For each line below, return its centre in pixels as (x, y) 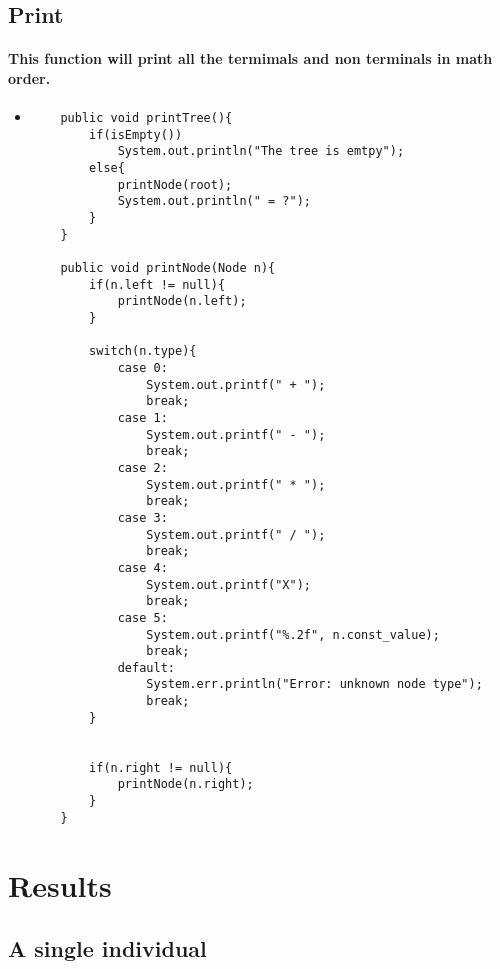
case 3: (142, 517)
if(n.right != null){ (161, 767)
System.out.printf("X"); (228, 584)
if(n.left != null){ (157, 284)
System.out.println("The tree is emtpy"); (261, 151)
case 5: (142, 617)
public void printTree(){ (146, 118)
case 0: (142, 368)
